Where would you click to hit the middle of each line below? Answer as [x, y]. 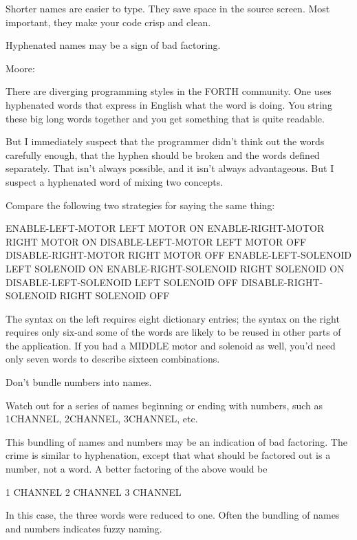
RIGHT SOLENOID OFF [115, 295]
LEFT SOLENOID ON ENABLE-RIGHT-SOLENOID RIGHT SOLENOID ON [175, 268]
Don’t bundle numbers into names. [79, 382]
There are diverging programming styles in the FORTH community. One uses [169, 91]
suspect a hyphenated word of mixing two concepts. [115, 181]
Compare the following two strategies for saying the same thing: [140, 205]
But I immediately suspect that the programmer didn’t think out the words [165, 141]
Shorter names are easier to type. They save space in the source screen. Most [168, 8]
